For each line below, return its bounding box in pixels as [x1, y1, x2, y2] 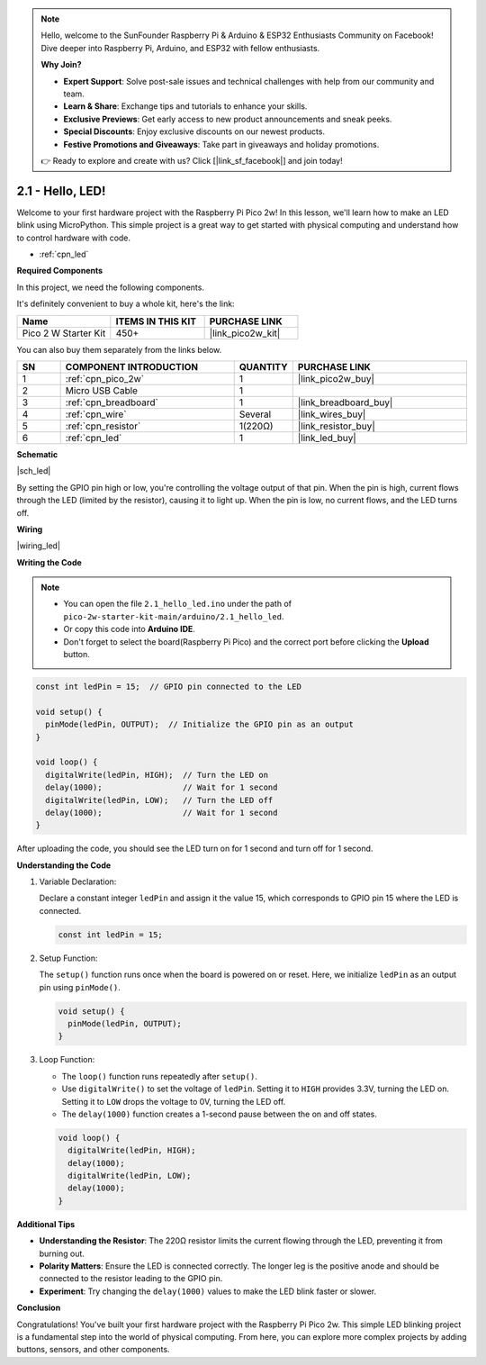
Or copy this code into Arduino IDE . [63, 624, 195, 635]
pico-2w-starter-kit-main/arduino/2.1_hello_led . [63, 610, 284, 621]
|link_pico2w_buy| [297, 372, 375, 384]
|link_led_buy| [297, 431, 357, 444]
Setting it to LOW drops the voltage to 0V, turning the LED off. [61, 1096, 286, 1107]
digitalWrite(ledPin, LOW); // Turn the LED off [45, 795, 274, 805]
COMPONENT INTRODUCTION [65, 360, 198, 373]
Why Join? [40, 59, 82, 70]
